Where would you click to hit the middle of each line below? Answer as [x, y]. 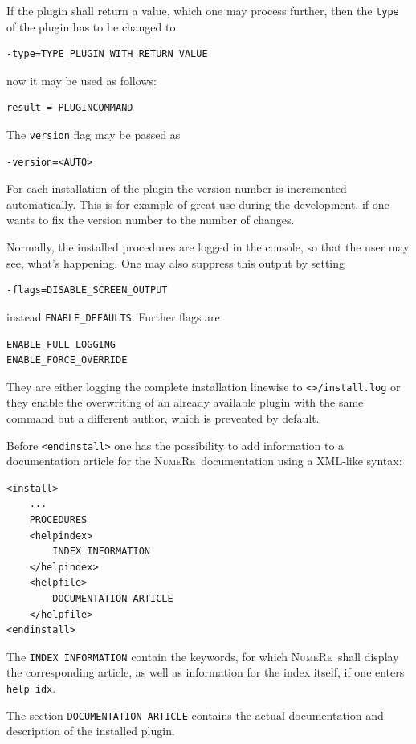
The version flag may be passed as [94, 135]
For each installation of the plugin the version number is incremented [177, 188]
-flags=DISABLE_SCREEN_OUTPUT [87, 290]
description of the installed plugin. [91, 731]
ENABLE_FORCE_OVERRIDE [67, 360]
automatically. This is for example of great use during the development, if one [198, 204]
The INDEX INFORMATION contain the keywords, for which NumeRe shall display [203, 656]
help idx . [31, 687]
